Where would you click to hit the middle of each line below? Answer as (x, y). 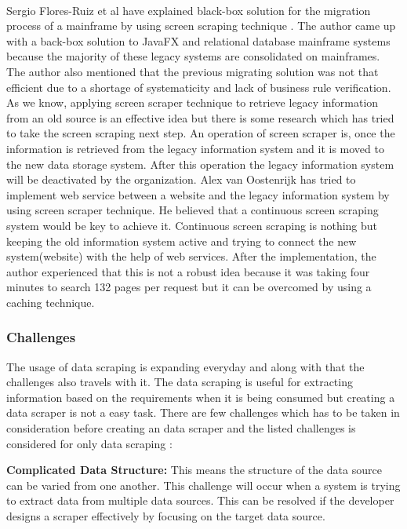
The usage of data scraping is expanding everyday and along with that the (185, 366)
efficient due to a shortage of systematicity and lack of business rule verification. (199, 87)
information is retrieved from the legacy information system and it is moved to (195, 148)
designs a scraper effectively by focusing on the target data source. (166, 516)
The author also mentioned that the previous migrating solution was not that (193, 71)
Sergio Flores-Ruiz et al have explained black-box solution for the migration (189, 10)
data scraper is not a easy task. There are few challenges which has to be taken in (203, 412)
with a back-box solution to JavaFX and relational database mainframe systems (198, 40)
